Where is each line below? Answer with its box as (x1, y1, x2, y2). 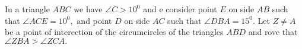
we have (74, 3, 103, 15)
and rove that (248, 26, 298, 38)
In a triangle (5, 3, 50, 15)
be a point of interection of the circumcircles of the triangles (5, 26, 224, 38)
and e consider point (143, 3, 217, 15)
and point (77, 14, 112, 26)
